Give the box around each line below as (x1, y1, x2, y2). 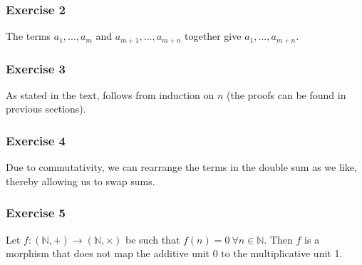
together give (185, 28, 242, 43)
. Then (264, 232, 293, 246)
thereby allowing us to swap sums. (6, 173, 155, 188)
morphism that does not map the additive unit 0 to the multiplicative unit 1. (6, 246, 343, 261)
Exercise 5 (6, 204, 66, 222)
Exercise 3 (6, 59, 66, 77)
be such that (125, 232, 180, 246)
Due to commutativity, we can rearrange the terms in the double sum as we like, (6, 160, 357, 175)
